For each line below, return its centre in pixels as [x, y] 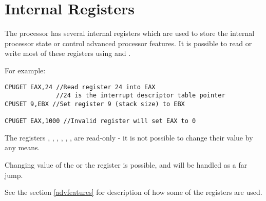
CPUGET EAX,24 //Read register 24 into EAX [80, 87]
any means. [22, 147]
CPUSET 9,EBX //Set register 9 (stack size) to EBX [95, 104]
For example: [25, 70]
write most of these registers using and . [68, 53]
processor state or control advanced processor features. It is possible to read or [128, 43]
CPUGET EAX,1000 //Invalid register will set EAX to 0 [100, 121]
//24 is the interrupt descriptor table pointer [141, 96]
